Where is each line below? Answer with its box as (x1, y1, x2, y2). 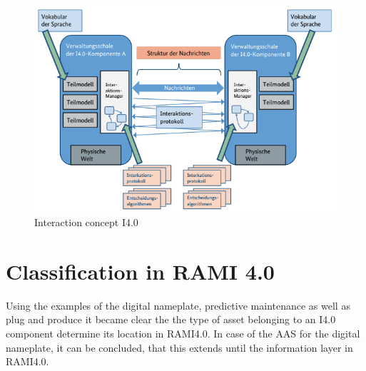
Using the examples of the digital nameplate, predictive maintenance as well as (6, 298, 350, 312)
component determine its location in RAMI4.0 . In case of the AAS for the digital (6, 325, 360, 340)
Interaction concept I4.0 (34, 215, 138, 230)
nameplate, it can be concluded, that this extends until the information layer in (6, 340, 353, 355)
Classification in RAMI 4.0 (6, 256, 275, 285)
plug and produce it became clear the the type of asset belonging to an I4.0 (6, 312, 336, 327)
